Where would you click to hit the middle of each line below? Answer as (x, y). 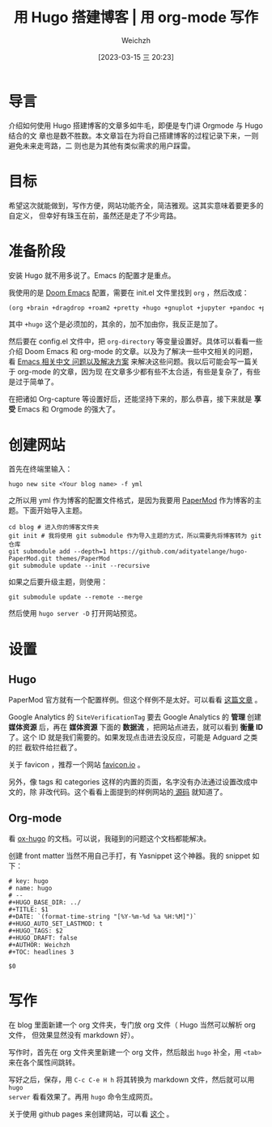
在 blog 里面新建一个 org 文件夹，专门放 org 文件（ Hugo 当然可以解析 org (132, 1025)
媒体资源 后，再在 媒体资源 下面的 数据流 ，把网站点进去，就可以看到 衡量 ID (136, 728)
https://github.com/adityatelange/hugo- (179, 552)
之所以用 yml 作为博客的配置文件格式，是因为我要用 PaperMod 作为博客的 (132, 501)
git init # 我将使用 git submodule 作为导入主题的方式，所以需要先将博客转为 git (135, 536)
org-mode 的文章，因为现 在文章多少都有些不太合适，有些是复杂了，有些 (139, 372)
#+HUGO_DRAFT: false (43, 938)
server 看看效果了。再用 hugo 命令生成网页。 (83, 1097)
